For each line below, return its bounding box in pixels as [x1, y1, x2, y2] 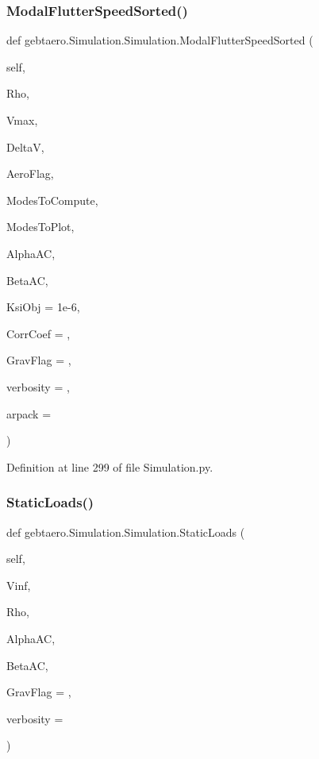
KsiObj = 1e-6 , [6, 299, 80, 315]
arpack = [6, 405, 52, 422]
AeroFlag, [6, 165, 54, 182]
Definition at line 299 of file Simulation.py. [6, 458, 213, 475]
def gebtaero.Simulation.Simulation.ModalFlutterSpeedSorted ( [6, 32, 313, 48]
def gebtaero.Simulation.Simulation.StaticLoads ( [6, 523, 245, 540]
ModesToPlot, [6, 218, 75, 235]
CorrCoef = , [6, 325, 71, 341]
